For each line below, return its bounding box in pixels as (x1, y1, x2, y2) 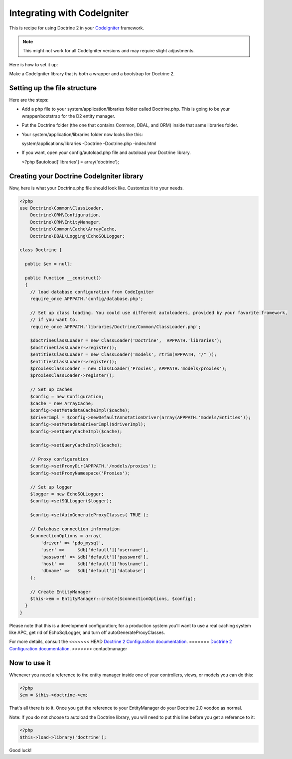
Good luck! (9, 747, 32, 753)
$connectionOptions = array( (30, 533, 102, 539)
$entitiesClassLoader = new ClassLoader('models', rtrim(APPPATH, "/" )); (30, 352, 217, 357)
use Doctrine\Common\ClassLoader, (19, 205, 104, 211)
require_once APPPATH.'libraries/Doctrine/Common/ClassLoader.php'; (30, 324, 201, 329)
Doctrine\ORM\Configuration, (30, 212, 102, 218)
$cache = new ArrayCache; (30, 400, 94, 406)
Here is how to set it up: (9, 61, 58, 67)
